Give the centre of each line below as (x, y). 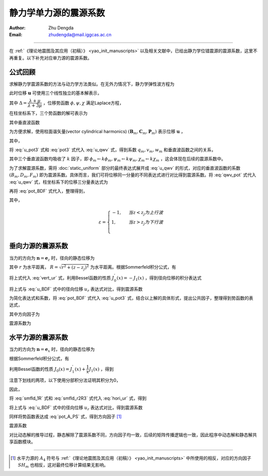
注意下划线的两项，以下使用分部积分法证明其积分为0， (65, 380)
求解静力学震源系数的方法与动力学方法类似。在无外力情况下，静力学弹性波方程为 (92, 84)
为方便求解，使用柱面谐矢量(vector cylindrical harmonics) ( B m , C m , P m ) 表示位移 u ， (97, 132)
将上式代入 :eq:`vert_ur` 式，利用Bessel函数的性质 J (62, 277)
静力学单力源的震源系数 (57, 13)
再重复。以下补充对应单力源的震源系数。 (50, 58)
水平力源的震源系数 (38, 338)
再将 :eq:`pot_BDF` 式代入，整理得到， (48, 191)
